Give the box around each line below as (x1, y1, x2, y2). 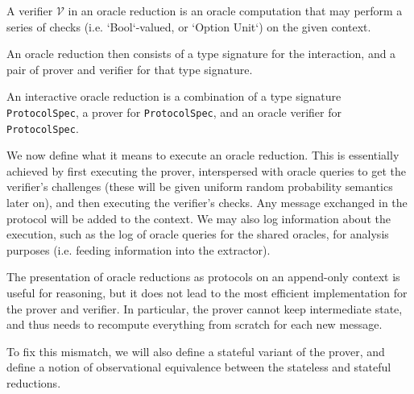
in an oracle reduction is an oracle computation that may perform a (68, 2, 403, 19)
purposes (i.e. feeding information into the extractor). (6, 241, 271, 258)
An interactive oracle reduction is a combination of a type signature (6, 88, 342, 105)
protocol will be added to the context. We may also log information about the (6, 209, 391, 226)
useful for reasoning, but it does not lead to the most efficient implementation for (6, 284, 408, 301)
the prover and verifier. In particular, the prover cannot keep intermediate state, (6, 300, 403, 317)
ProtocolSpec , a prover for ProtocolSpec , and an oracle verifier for (6, 103, 342, 120)
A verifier (6, 2, 53, 19)
